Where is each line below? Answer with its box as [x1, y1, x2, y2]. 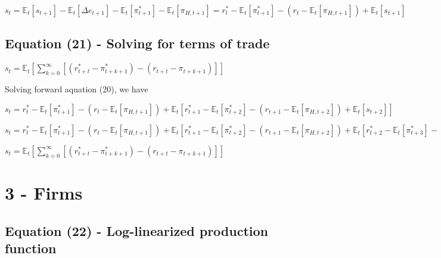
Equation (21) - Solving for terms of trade [5, 34, 270, 52]
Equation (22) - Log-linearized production [5, 221, 268, 240]
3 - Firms [5, 180, 83, 204]
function [5, 238, 57, 257]
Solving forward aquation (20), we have [5, 83, 148, 95]
